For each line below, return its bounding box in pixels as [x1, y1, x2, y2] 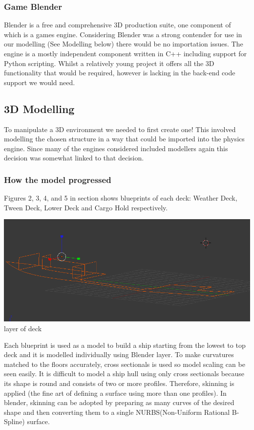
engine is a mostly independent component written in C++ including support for [4, 48, 247, 58]
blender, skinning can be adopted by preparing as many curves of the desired [4, 397, 234, 407]
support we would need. [4, 77, 75, 87]
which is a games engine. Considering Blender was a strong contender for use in [4, 29, 242, 39]
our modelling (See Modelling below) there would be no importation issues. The [4, 39, 243, 49]
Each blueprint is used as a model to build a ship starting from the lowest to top [4, 339, 246, 350]
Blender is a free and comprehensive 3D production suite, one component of [4, 20, 231, 30]
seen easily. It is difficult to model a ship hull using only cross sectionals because [4, 368, 244, 379]
